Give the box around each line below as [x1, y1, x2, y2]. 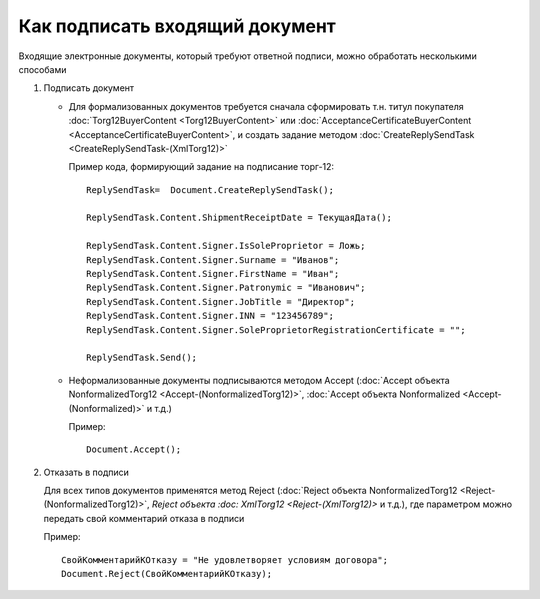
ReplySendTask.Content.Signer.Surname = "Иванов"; [86, 254, 340, 265]
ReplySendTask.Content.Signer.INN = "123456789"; [86, 310, 335, 322]
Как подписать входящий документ [18, 15, 337, 37]
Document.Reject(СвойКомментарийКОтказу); [61, 568, 273, 580]
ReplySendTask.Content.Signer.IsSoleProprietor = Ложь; [86, 240, 366, 252]
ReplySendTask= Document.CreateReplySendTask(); [86, 184, 335, 195]
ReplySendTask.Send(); [86, 352, 198, 364]
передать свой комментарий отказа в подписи [43, 512, 245, 524]
